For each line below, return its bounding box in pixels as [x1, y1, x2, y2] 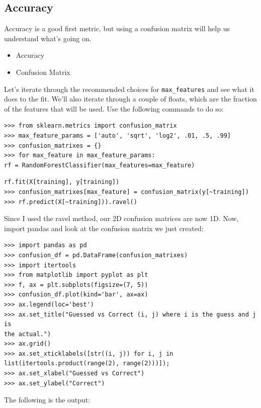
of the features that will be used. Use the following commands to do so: [4, 103, 224, 114]
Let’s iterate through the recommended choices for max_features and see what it [4, 83, 254, 94]
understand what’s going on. [4, 33, 92, 43]
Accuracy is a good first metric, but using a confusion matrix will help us [4, 23, 230, 34]
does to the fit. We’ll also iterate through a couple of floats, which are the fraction [4, 93, 257, 104]
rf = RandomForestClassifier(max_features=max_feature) [4, 161, 195, 169]
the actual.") [4, 330, 51, 338]
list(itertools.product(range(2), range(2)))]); [4, 360, 170, 367]
